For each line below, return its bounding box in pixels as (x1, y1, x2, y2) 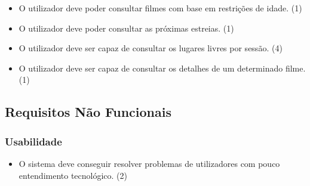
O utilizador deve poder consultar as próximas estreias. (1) (19, 21, 234, 34)
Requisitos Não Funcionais (5, 103, 172, 121)
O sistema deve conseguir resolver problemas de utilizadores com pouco (19, 157, 280, 169)
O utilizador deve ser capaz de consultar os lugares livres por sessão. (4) (19, 42, 283, 54)
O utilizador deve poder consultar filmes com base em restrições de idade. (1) (19, 2, 302, 14)
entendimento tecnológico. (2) (19, 169, 128, 181)
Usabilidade (5, 134, 62, 148)
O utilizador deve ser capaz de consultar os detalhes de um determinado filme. (19, 61, 306, 74)
